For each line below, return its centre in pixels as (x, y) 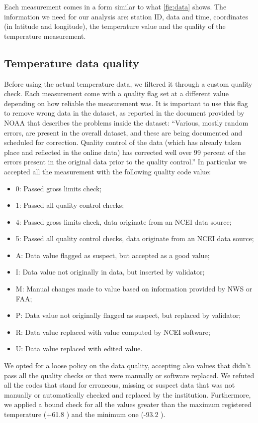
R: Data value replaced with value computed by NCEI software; (113, 332)
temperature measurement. (45, 36)
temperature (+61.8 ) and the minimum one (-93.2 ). (85, 414)
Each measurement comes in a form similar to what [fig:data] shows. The (115, 6)
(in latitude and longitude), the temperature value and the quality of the (115, 26)
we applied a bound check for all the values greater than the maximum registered (128, 404)
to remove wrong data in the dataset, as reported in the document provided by (124, 113)
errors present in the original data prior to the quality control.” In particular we (125, 162)
